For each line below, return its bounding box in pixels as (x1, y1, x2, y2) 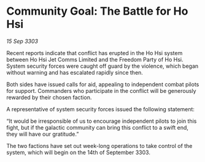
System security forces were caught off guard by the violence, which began (6, 62, 199, 70)
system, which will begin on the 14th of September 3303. (6, 149, 150, 156)
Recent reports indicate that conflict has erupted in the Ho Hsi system (6, 49, 183, 56)
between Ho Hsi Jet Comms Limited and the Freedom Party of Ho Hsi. (6, 56, 184, 63)
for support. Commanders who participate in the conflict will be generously (6, 87, 196, 94)
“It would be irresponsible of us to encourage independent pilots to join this (6, 117, 197, 125)
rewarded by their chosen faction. (6, 94, 92, 101)
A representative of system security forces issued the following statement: (6, 105, 195, 112)
